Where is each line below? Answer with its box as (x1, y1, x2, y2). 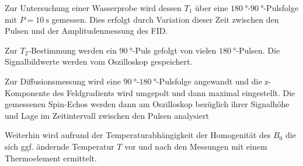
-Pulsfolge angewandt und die (156, 75, 262, 87)
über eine (194, 2, 228, 13)
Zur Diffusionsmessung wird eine (5, 75, 121, 87)
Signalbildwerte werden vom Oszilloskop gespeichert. (5, 55, 193, 68)
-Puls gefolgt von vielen (132, 44, 217, 56)
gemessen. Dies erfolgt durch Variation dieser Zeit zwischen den (51, 13, 279, 25)
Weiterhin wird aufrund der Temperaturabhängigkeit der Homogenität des (5, 129, 271, 141)
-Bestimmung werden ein (28, 44, 117, 56)
